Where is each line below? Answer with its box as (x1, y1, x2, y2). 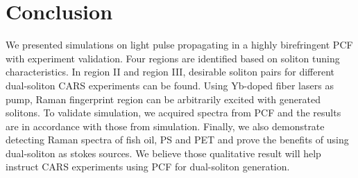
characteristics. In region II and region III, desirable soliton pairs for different (6, 64, 334, 79)
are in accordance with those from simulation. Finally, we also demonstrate (6, 118, 325, 133)
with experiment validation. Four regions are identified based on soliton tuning (6, 51, 340, 65)
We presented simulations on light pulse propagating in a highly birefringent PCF (6, 37, 353, 52)
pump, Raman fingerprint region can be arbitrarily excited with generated (6, 91, 321, 106)
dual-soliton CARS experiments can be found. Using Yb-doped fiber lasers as (6, 78, 334, 92)
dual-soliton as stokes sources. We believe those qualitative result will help (6, 145, 321, 160)
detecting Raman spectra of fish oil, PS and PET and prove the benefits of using (6, 132, 349, 147)
